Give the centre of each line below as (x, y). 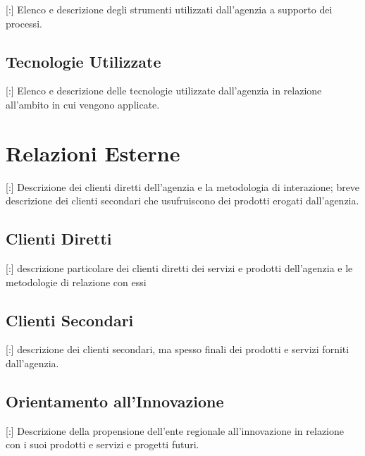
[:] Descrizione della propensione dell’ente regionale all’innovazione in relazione (175, 430)
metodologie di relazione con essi (76, 282)
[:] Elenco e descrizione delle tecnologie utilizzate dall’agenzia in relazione (164, 91)
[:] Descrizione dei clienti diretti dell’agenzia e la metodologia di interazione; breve (183, 186)
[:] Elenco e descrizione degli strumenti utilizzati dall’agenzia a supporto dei (169, 9)
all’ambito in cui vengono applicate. (83, 104)
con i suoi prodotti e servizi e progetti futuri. (103, 444)
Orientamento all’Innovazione (115, 401)
